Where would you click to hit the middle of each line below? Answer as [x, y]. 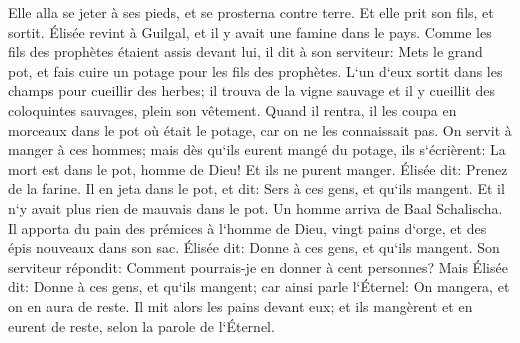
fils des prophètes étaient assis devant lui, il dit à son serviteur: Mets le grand [245, 51]
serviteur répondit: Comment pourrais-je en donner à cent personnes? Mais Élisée [258, 266]
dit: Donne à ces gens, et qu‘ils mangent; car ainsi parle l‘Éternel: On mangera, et [259, 286]
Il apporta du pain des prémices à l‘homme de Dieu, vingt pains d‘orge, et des [247, 227]
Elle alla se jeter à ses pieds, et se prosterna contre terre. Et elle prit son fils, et [251, 12]
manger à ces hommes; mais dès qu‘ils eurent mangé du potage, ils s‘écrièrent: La [257, 149]
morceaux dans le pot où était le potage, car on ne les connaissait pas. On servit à [260, 129]
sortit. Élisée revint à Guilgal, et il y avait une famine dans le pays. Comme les [250, 31]
